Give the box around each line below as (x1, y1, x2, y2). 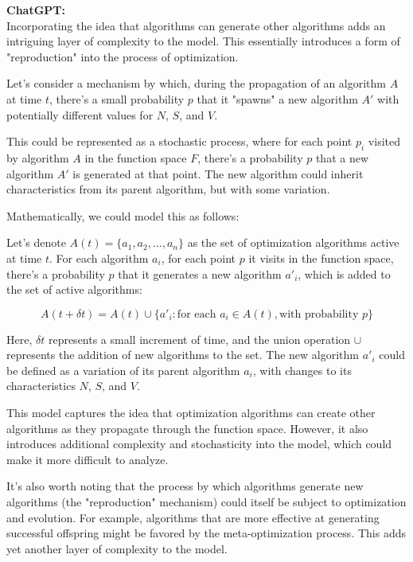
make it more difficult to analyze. (6, 451, 169, 467)
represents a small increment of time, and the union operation (48, 330, 351, 347)
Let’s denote (6, 234, 66, 251)
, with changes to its (252, 361, 352, 378)
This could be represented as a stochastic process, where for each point (6, 133, 353, 150)
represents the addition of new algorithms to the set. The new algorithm (6, 346, 360, 363)
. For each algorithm (49, 249, 149, 266)
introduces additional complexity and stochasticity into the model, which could (6, 435, 392, 452)
